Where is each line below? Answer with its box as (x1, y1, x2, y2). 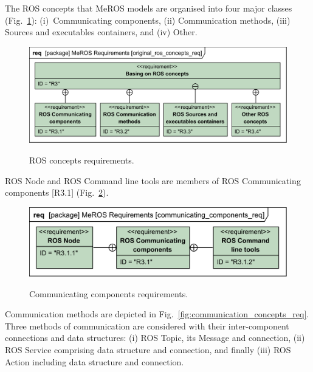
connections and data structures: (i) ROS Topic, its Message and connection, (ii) (5, 331, 305, 344)
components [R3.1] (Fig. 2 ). (5, 186, 109, 199)
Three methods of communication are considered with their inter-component (5, 319, 289, 332)
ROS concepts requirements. (29, 153, 134, 166)
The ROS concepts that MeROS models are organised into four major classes (5, 2, 292, 14)
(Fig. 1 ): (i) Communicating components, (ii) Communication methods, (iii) (5, 13, 291, 26)
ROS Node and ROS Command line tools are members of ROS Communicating (5, 174, 301, 187)
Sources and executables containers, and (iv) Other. (5, 26, 198, 38)
